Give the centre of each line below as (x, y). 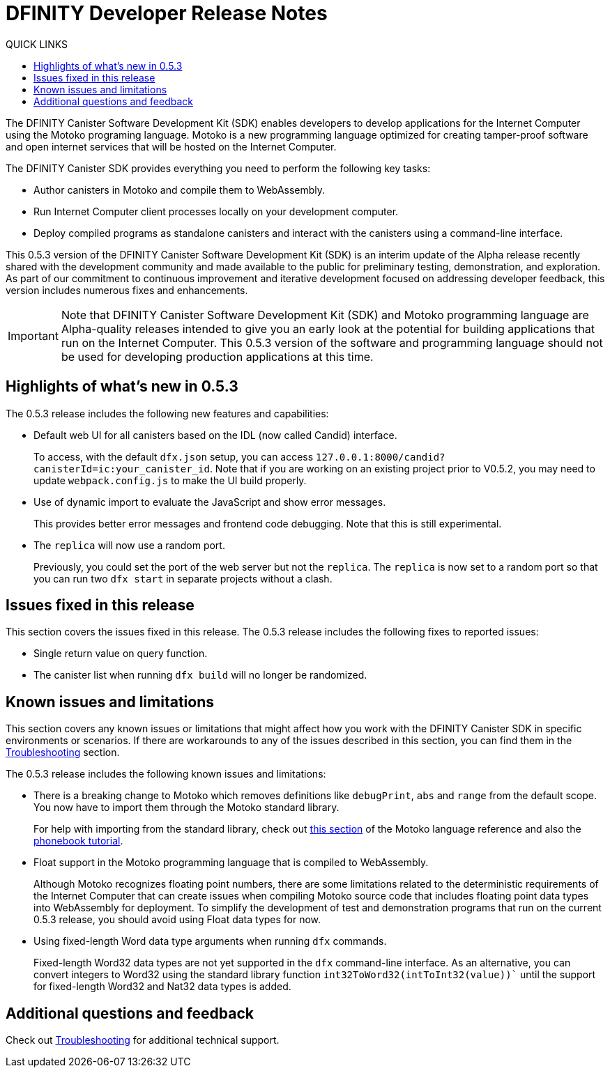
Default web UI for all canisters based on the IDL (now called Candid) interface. (215, 435)
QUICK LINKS (37, 44)
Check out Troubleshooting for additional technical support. (143, 1040)
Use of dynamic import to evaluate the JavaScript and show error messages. (210, 502)
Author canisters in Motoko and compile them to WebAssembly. (180, 190)
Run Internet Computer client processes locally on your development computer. (216, 211)
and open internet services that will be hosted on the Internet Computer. (171, 146)
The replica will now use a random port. (129, 545)
